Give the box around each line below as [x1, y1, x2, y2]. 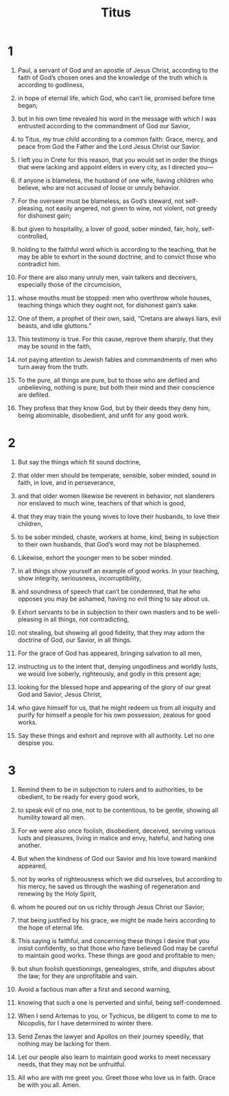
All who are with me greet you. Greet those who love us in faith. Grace [17, 1073, 216, 1082]
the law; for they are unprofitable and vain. [17, 972, 138, 980]
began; [17, 101, 38, 109]
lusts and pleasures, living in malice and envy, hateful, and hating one [17, 833, 215, 842]
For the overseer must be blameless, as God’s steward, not [17, 197, 184, 205]
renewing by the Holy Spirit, [17, 890, 97, 898]
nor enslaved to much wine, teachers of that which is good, [17, 499, 186, 507]
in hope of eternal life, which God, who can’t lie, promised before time [17, 94, 215, 102]
